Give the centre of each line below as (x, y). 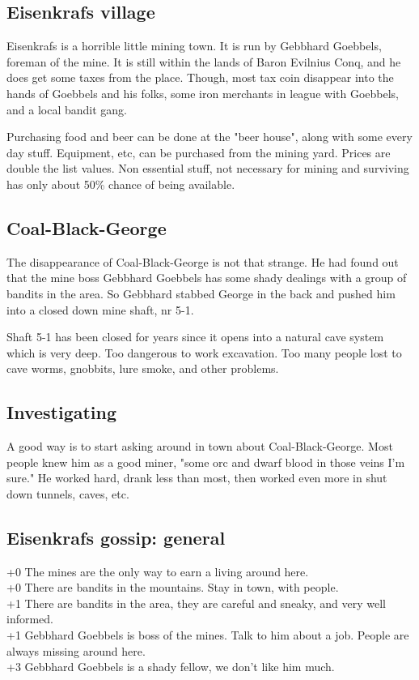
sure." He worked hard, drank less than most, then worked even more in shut (197, 478)
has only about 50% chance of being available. (121, 184)
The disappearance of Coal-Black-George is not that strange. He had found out (203, 261)
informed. (30, 619)
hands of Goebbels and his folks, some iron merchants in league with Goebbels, (203, 93)
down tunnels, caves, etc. (68, 493)
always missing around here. (76, 650)
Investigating (62, 412)
